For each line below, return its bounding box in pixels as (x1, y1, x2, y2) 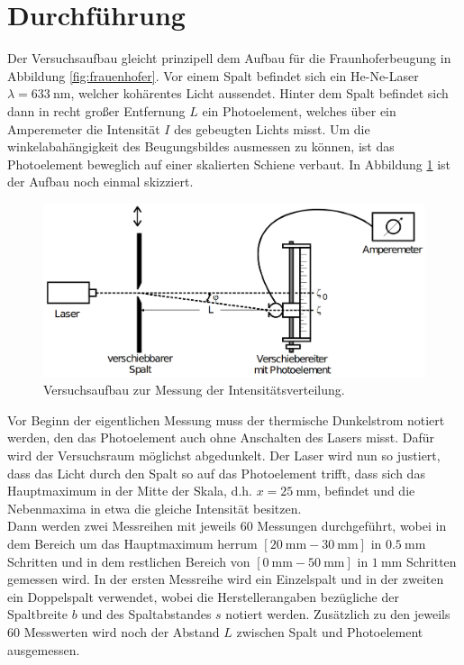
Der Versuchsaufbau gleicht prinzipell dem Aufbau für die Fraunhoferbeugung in (7, 49, 451, 68)
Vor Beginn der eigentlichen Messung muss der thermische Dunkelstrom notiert (7, 410, 445, 429)
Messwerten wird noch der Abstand (23, 622, 220, 641)
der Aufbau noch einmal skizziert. (7, 172, 194, 191)
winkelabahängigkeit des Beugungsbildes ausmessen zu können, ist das (7, 137, 395, 156)
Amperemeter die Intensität (7, 119, 160, 138)
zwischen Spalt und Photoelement (236, 622, 423, 641)
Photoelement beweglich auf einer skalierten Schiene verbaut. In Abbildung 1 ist (7, 154, 451, 173)
